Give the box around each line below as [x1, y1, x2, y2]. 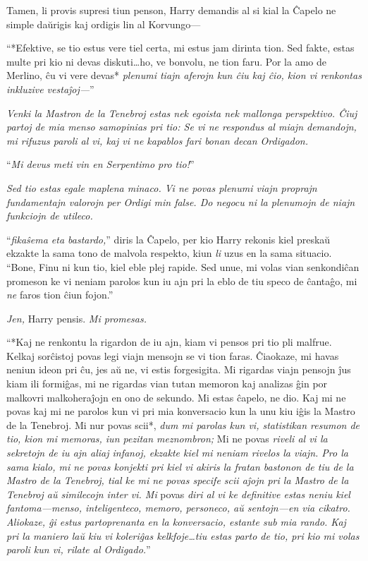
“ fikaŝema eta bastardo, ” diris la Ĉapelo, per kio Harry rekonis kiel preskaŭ [6, 231, 331, 246]
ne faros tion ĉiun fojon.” [6, 287, 114, 302]
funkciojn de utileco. [6, 208, 93, 223]
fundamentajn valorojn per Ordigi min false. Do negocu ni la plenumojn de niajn [6, 194, 355, 209]
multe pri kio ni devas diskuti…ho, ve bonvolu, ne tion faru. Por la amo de [6, 54, 326, 68]
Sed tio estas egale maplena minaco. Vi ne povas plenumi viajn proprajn [6, 180, 317, 195]
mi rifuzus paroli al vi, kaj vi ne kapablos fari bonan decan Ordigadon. [6, 133, 309, 147]
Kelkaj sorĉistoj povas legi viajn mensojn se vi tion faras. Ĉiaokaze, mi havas [6, 348, 339, 363]
